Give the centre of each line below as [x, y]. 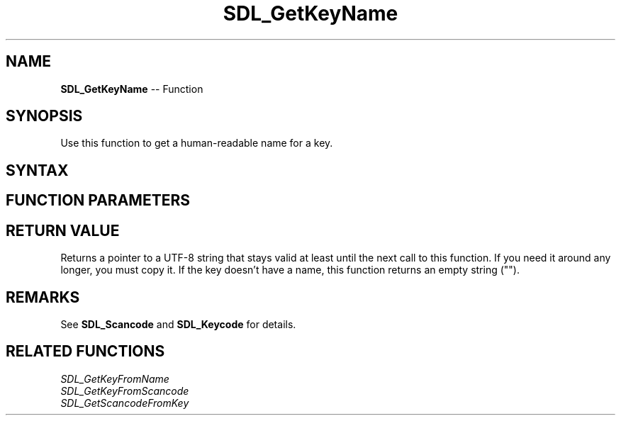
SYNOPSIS [44, 116]
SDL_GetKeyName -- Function [132, 89]
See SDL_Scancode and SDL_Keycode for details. [178, 324]
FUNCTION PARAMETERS [98, 201]
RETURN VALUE [63, 230]
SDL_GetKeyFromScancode [125, 391]
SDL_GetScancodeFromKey [125, 403]
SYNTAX [37, 170]
